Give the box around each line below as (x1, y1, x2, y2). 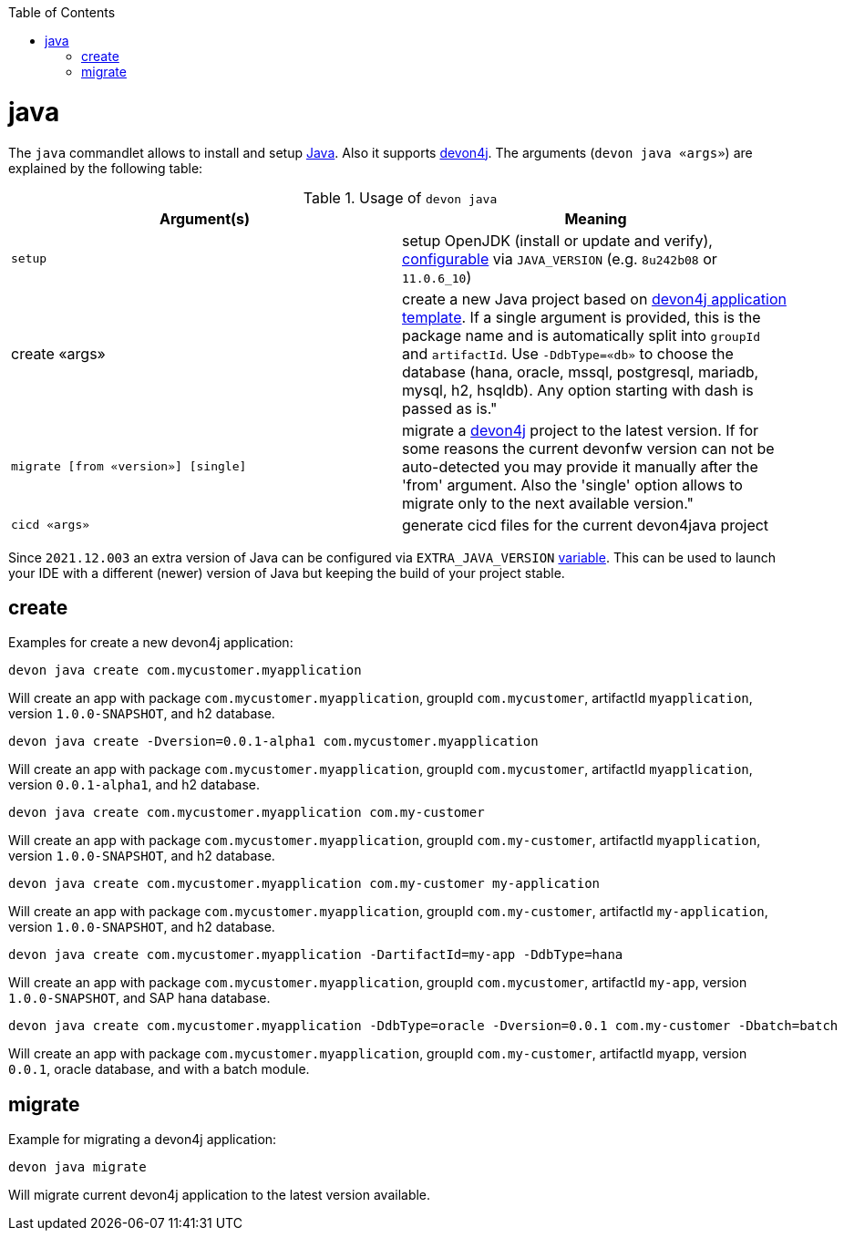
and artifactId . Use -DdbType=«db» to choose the (402, 344, 734, 363)
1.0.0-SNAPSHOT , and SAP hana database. (8, 990, 271, 1006)
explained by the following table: (8, 160, 203, 176)
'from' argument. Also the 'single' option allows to (402, 475, 743, 494)
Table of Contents (8, 5, 116, 20)
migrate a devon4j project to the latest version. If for (402, 420, 759, 439)
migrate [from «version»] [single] (11, 459, 247, 473)
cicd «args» (11, 518, 90, 531)
